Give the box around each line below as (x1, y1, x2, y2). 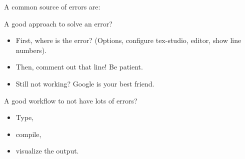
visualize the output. (15, 145, 79, 156)
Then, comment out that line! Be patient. (15, 61, 143, 72)
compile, (15, 128, 41, 139)
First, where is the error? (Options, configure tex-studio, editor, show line (15, 35, 241, 45)
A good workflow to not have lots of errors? (4, 95, 137, 105)
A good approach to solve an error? (4, 18, 112, 28)
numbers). (15, 44, 46, 55)
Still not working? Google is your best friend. (15, 78, 154, 88)
